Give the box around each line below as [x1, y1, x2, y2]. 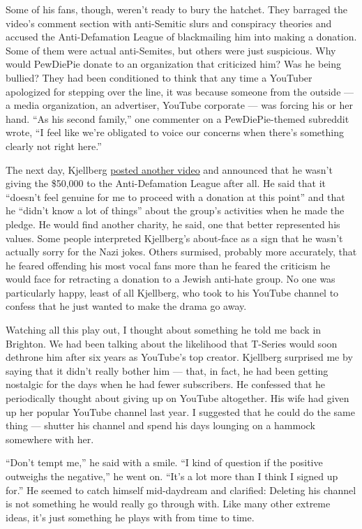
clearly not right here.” [6, 138, 102, 153]
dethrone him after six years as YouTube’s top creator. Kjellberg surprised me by [6, 350, 353, 364]
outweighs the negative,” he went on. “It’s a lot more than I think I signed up [6, 469, 338, 483]
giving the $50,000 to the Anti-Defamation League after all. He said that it [6, 176, 326, 191]
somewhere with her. [6, 431, 94, 446]
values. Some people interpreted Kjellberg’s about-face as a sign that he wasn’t [6, 230, 343, 245]
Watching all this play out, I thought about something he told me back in [6, 322, 322, 337]
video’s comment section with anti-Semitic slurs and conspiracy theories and [6, 15, 332, 30]
